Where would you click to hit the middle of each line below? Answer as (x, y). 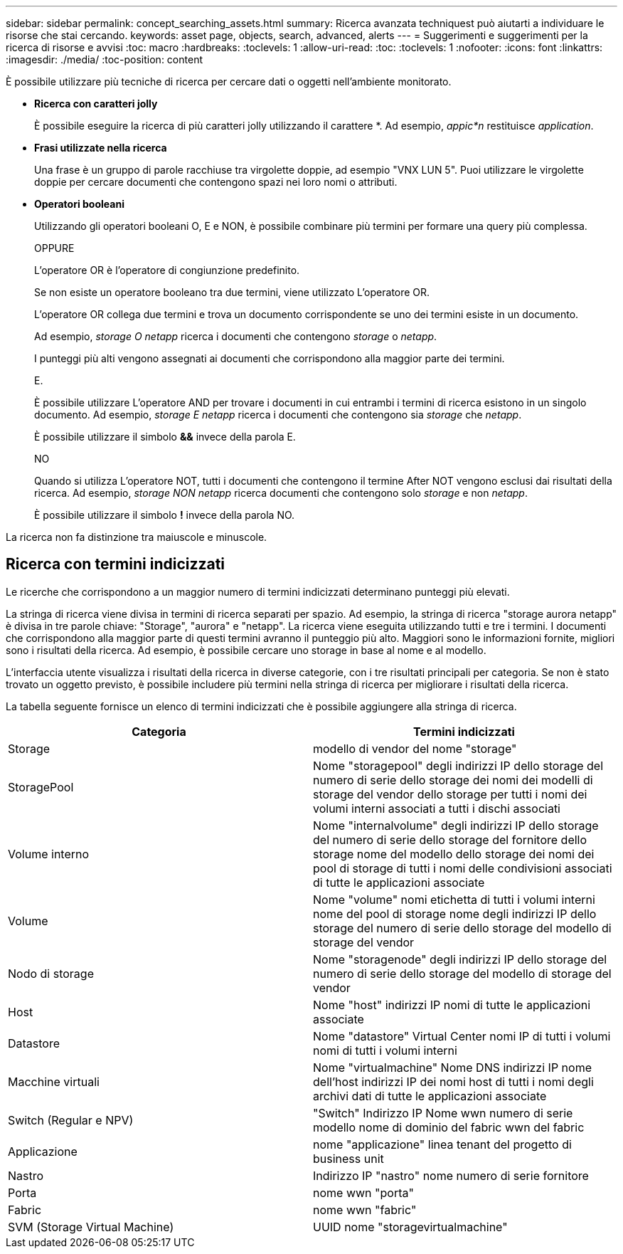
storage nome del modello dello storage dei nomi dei (454, 854)
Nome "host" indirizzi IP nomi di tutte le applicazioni (452, 1005)
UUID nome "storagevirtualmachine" (410, 1227)
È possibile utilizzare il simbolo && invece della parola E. (165, 437)
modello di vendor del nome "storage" (415, 748)
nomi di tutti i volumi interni (385, 1050)
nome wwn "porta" (363, 1192)
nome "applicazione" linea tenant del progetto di (442, 1144)
